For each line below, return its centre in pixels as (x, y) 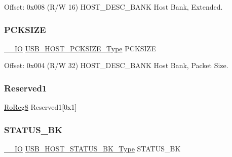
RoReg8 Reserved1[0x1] (41, 107)
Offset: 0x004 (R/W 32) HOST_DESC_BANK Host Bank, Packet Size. (116, 65)
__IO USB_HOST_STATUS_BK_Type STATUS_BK (92, 149)
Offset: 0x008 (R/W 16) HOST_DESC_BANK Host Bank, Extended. (113, 7)
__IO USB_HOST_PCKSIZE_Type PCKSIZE (80, 48)
